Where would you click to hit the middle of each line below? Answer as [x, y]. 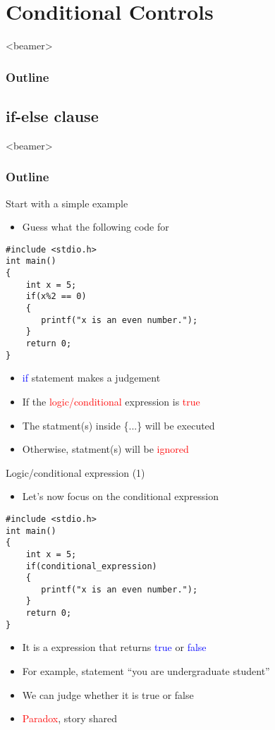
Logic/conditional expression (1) [75, 472]
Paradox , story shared [70, 718]
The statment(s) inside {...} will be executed [118, 425]
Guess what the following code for [96, 227]
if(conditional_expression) [91, 566]
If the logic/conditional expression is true [111, 401]
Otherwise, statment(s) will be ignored [105, 449]
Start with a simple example [67, 203]
